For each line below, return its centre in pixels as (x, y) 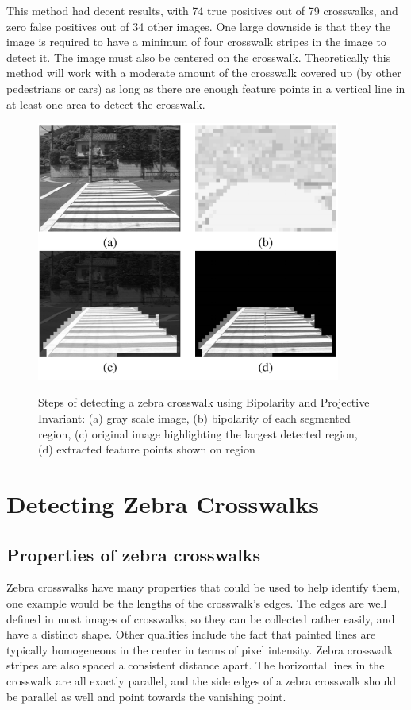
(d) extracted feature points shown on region (147, 449)
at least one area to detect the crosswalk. (106, 104)
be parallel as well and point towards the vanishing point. (146, 696)
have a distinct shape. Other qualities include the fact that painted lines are (191, 634)
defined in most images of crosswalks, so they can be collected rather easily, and (201, 618)
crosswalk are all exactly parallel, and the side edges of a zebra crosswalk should (202, 680)
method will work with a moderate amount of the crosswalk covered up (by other (204, 73)
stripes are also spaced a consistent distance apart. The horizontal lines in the (196, 665)
